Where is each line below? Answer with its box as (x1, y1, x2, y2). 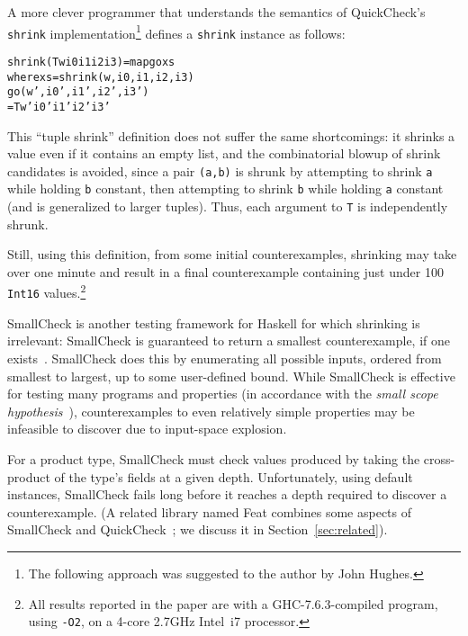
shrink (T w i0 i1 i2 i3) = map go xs (7, 55, 175, 68)
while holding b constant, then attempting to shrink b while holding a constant (7, 179, 444, 198)
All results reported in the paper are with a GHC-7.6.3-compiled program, (28, 594, 438, 613)
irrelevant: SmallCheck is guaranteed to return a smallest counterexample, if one (7, 331, 450, 350)
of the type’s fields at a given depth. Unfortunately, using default (54, 467, 413, 486)
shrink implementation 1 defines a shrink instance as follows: (7, 21, 346, 42)
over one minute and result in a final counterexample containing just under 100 (7, 262, 444, 281)
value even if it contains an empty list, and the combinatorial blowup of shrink (7, 144, 441, 163)
